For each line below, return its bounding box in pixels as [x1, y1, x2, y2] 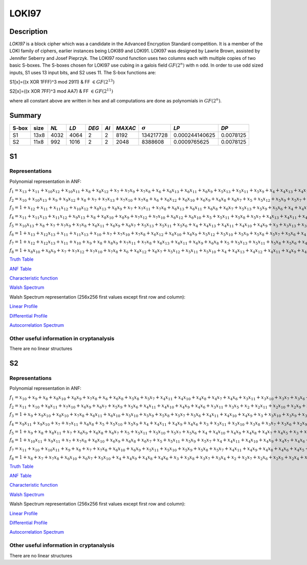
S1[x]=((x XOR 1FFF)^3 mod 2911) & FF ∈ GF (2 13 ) [9, 78, 115, 85]
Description [9, 27, 48, 36]
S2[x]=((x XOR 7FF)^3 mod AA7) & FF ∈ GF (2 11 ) [9, 88, 114, 94]
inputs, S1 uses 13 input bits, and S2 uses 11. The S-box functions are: [9, 69, 156, 75]
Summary [9, 111, 41, 120]
